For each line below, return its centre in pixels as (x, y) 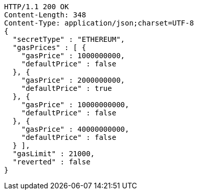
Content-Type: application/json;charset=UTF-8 (99, 23)
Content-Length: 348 (45, 15)
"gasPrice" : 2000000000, (73, 80)
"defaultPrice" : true (67, 88)
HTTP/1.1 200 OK (37, 7)
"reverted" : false (51, 162)
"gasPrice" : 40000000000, (75, 129)
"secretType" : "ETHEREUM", (69, 39)
